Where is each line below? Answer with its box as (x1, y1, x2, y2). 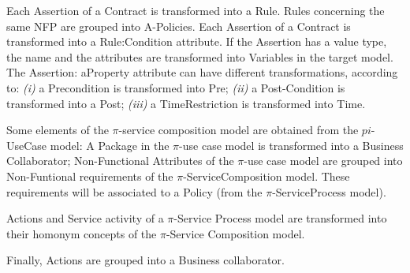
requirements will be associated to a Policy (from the (6, 183, 263, 200)
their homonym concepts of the (6, 225, 157, 241)
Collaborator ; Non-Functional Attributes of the (6, 152, 234, 169)
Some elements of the (6, 122, 109, 138)
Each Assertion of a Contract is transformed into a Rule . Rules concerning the (6, 2, 385, 18)
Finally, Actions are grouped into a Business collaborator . (6, 252, 285, 268)
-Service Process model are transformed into (173, 210, 387, 226)
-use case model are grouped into (244, 152, 403, 169)
